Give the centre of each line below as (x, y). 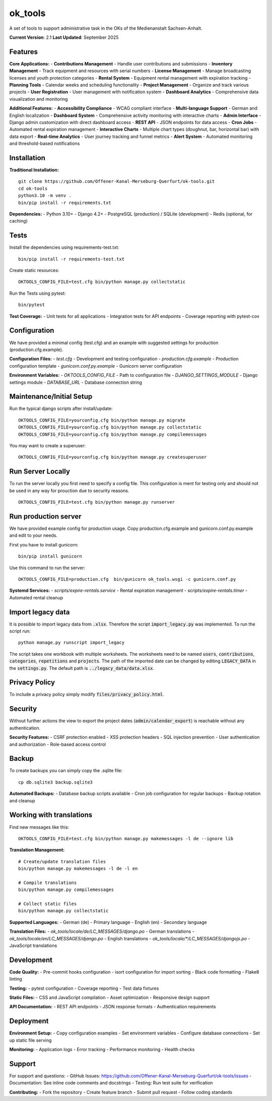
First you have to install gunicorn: (44, 544)
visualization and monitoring (39, 99)
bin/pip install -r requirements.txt (65, 202)
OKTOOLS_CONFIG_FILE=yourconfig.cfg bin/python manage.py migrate (102, 420)
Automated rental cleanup (36, 597)
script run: (20, 631)
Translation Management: (37, 850)
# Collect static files (48, 904)
